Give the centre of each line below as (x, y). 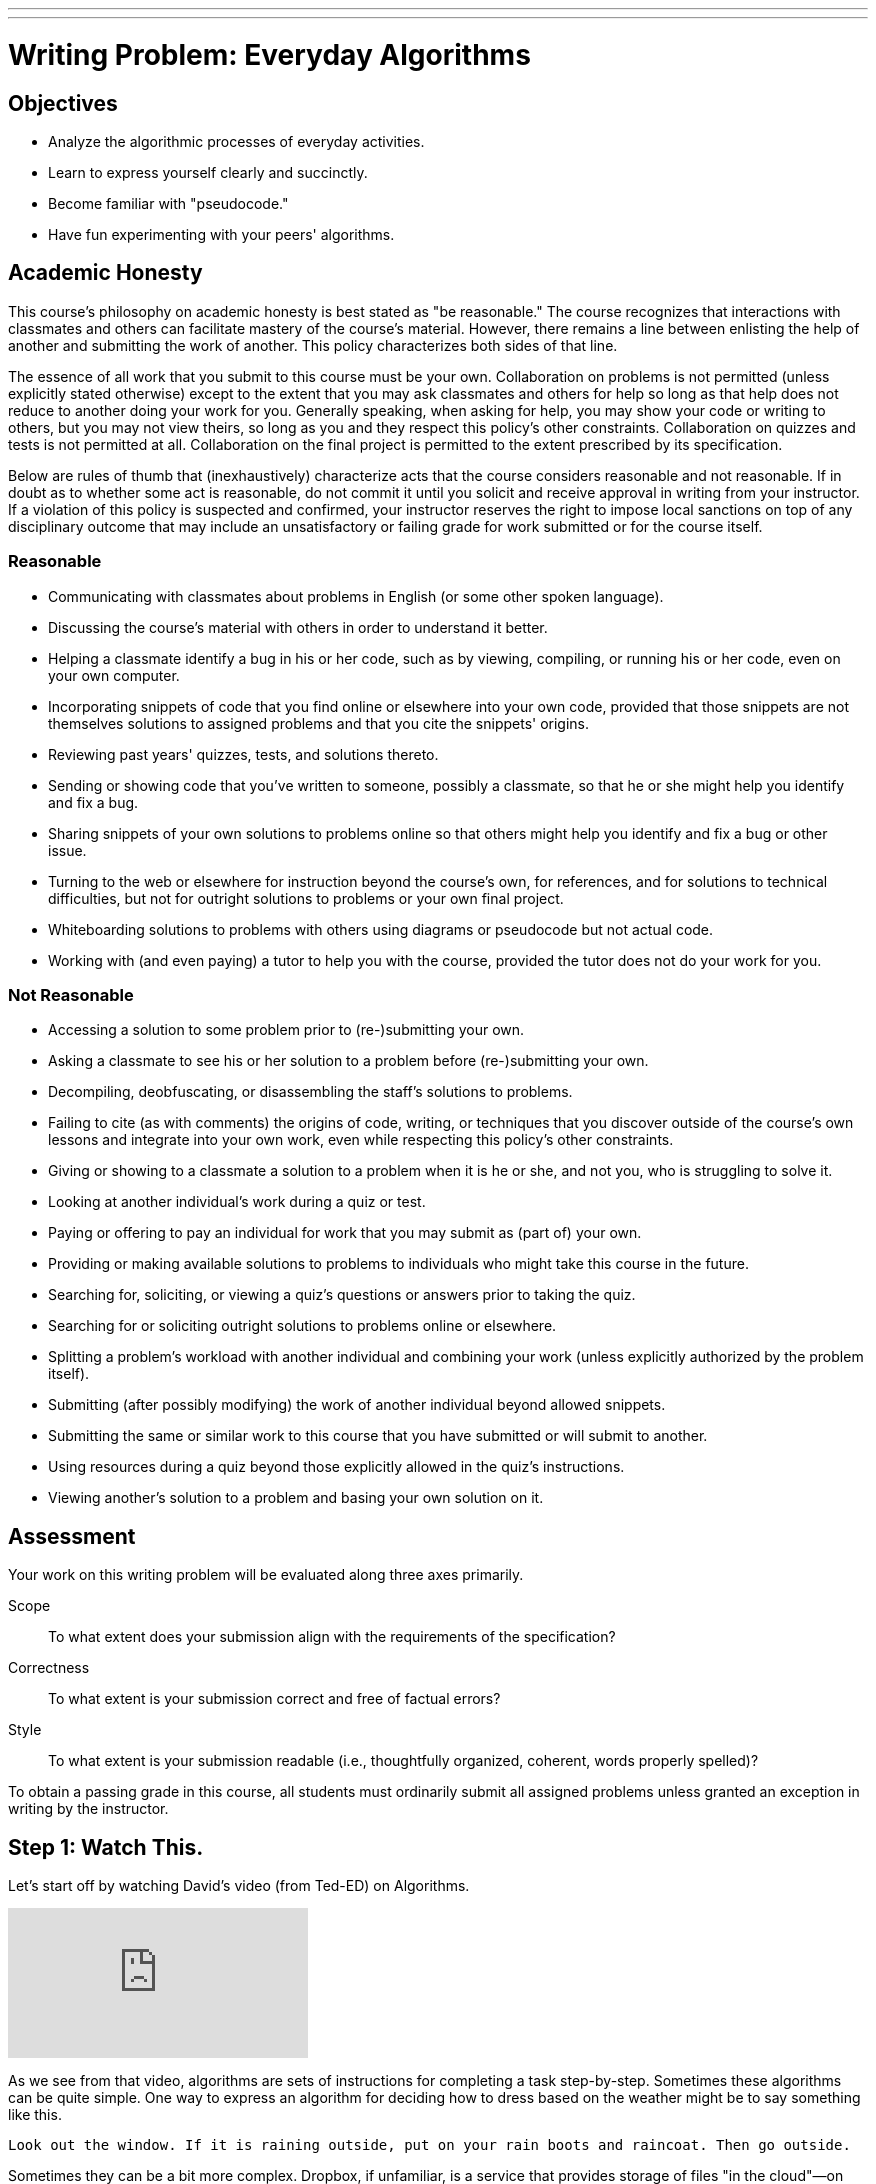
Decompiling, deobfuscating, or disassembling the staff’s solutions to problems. (310, 1092)
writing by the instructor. (88, 1809)
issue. (67, 850)
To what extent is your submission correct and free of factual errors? (274, 1699)
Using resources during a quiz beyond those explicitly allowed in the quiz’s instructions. (336, 1467)
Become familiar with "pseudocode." (168, 203)
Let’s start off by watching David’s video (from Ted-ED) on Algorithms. (239, 1885)
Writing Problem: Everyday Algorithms (269, 54)
